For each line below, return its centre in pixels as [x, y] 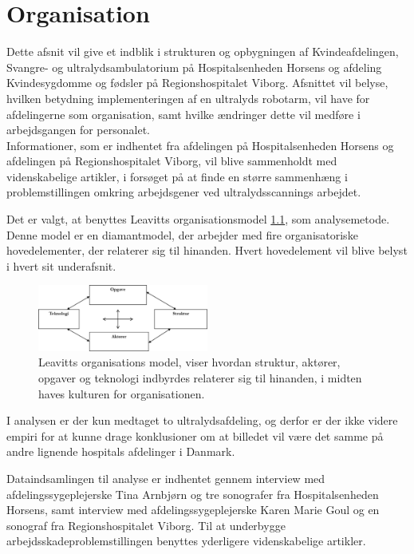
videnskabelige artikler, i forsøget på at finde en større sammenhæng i [177, 176]
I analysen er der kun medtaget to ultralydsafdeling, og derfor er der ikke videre [202, 420]
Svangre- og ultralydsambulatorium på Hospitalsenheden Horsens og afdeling [194, 67]
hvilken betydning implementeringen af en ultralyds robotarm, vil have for [188, 98]
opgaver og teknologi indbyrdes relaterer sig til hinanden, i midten [200, 378]
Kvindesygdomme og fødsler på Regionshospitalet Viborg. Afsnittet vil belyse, [197, 83]
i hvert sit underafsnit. [61, 265]
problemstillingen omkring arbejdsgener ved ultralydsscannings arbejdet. [184, 192]
